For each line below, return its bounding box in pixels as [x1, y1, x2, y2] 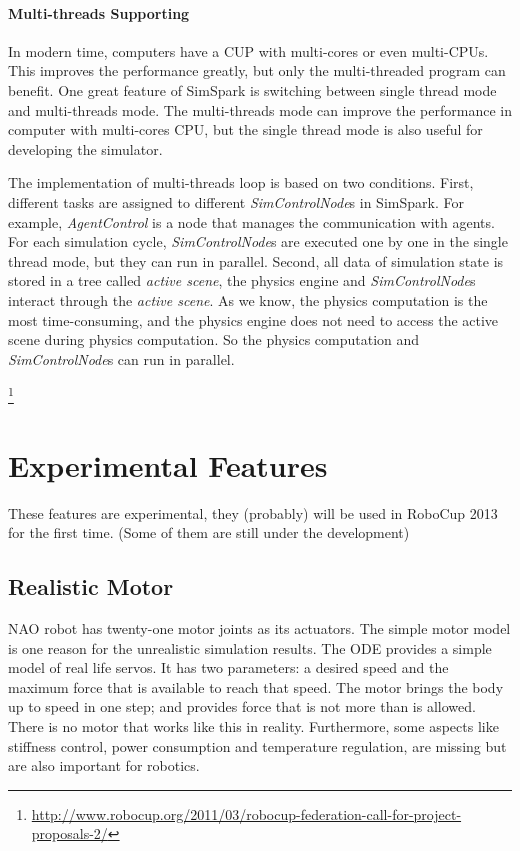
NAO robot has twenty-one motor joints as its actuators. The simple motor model [8, 618, 511, 639]
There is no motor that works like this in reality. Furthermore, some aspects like [8, 716, 499, 737]
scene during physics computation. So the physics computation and [8, 329, 420, 350]
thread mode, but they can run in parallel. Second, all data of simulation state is [8, 250, 504, 271]
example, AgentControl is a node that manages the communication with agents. [8, 211, 495, 232]
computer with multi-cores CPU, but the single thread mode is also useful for [8, 119, 483, 140]
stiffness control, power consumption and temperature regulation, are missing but [8, 735, 507, 756]
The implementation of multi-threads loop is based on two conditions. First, [8, 172, 474, 193]
